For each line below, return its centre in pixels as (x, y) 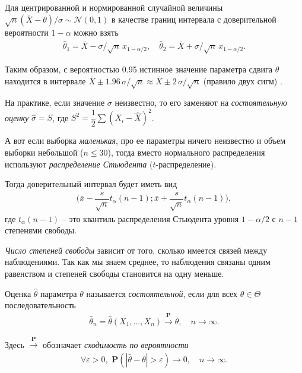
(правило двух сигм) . (243, 80)
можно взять (96, 32)
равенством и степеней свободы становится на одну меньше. (115, 274)
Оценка (18, 293)
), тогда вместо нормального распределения (186, 152)
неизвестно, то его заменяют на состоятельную (201, 102)
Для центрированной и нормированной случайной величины (114, 7)
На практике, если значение (55, 102)
